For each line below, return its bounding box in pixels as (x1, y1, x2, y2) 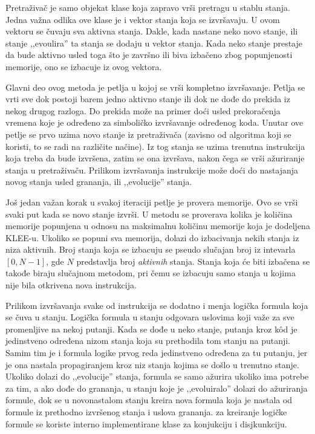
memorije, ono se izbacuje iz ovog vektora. (5, 60, 162, 73)
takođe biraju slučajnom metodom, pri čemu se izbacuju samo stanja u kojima (5, 267, 296, 279)
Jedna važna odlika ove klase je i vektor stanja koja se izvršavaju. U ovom (5, 13, 280, 25)
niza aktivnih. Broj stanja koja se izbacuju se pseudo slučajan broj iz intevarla (5, 243, 296, 256)
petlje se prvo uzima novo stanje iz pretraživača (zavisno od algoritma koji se (5, 128, 291, 140)
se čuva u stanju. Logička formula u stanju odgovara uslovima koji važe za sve (5, 311, 294, 323)
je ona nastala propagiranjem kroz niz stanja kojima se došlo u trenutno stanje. (5, 358, 299, 371)
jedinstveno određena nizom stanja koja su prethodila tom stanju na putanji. (5, 334, 291, 347)
